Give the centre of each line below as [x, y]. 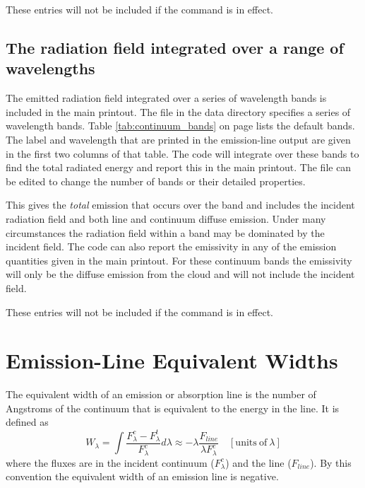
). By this [331, 462]
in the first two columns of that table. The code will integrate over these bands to [182, 153]
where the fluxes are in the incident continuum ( [110, 462]
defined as [27, 422]
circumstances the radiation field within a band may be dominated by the [165, 232]
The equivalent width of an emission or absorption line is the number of [161, 394]
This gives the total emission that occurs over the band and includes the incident [180, 205]
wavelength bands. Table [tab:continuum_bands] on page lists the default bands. [180, 126]
